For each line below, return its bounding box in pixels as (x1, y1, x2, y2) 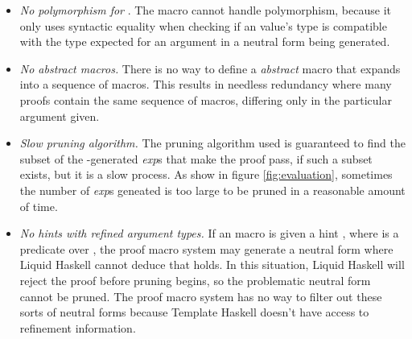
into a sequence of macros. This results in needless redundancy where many (19, 76, 392, 93)
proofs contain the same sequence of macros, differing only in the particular (19, 91, 392, 108)
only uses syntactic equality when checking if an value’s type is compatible (19, 17, 387, 34)
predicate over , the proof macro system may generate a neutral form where (19, 240, 393, 257)
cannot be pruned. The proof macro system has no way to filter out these (19, 287, 382, 304)
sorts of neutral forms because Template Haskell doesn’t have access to (19, 304, 369, 320)
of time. (19, 197, 58, 214)
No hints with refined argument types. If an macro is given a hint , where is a (19, 225, 399, 242)
